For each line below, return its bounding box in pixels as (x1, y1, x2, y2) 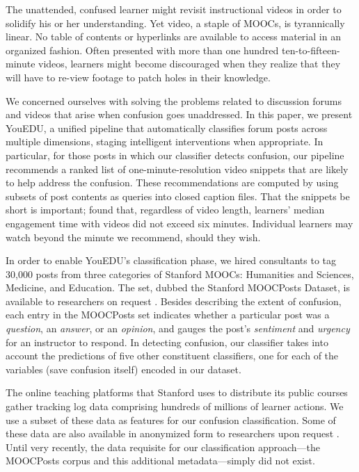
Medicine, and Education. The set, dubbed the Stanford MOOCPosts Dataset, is (6, 280, 350, 295)
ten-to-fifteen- (282, 42, 340, 57)
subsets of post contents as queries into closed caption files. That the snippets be (6, 188, 350, 203)
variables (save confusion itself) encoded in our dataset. (6, 361, 241, 376)
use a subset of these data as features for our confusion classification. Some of (6, 412, 336, 427)
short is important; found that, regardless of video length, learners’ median (6, 202, 325, 217)
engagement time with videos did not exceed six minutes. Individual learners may (6, 215, 353, 230)
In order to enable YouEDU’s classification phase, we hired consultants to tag (6, 253, 337, 268)
